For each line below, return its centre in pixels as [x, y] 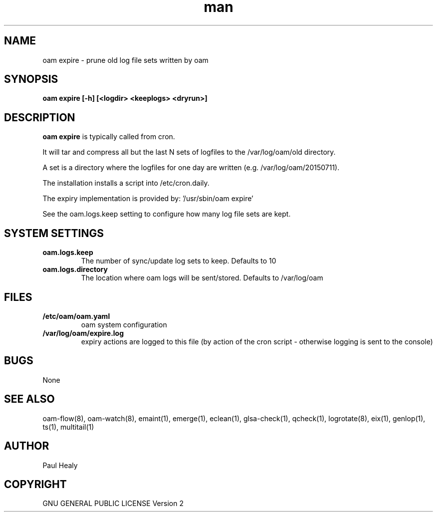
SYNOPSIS [31, 79]
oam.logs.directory [75, 269]
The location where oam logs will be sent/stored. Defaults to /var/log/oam [202, 278]
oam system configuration [124, 324]
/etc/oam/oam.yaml [76, 316]
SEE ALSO [29, 399]
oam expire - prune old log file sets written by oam [125, 60]
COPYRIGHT [35, 484]
